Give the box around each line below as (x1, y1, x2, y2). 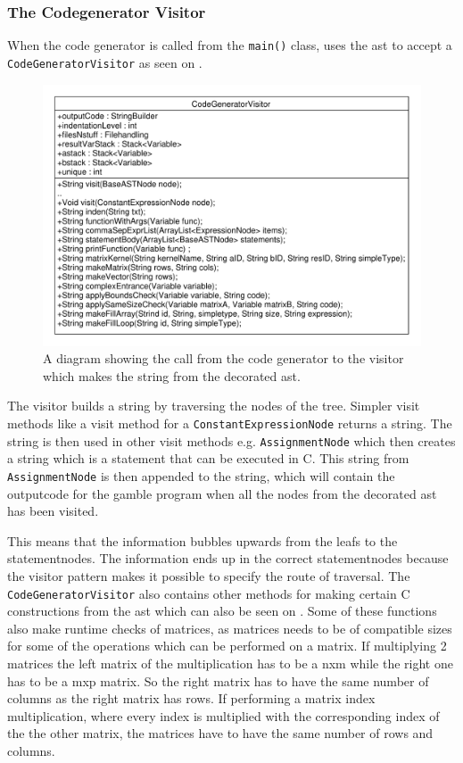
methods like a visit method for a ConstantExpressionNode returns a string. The (7, 414, 452, 433)
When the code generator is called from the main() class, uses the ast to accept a (7, 36, 452, 54)
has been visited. (7, 502, 99, 520)
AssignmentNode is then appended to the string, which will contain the (7, 466, 395, 485)
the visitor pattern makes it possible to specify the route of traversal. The (7, 567, 410, 585)
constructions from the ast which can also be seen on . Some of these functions (7, 601, 437, 620)
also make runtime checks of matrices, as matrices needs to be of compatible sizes (7, 618, 452, 637)
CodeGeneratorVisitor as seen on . (7, 53, 203, 71)
